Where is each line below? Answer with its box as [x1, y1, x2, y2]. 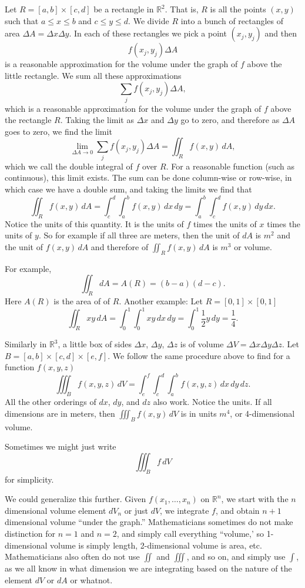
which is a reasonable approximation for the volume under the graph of [5, 102, 262, 114]
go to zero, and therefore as [180, 114, 280, 126]
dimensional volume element [5, 504, 106, 516]
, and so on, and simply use [186, 550, 286, 563]
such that [5, 14, 39, 26]
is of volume [180, 338, 224, 350]
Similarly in [5, 338, 47, 350]
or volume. [234, 241, 272, 253]
